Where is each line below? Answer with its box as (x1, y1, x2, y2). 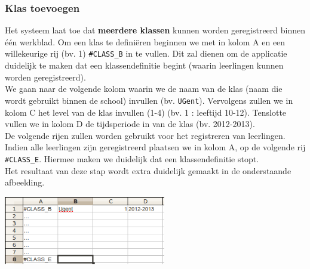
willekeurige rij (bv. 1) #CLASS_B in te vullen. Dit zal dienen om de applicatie (5, 47, 287, 60)
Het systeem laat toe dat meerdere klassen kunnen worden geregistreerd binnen (5, 24, 305, 36)
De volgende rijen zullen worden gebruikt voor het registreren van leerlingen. (5, 129, 286, 141)
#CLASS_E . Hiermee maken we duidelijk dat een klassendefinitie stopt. (5, 152, 259, 165)
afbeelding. (5, 176, 45, 188)
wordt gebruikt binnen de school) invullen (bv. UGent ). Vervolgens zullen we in (5, 94, 293, 106)
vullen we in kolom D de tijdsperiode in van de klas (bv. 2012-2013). (5, 118, 255, 130)
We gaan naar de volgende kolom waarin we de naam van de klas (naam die (5, 82, 283, 95)
